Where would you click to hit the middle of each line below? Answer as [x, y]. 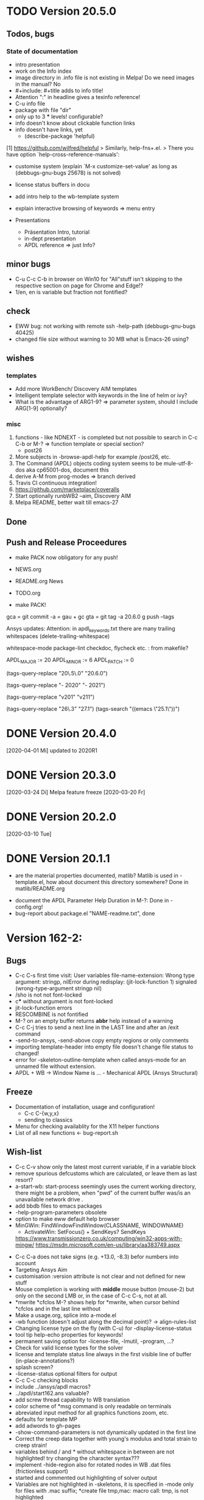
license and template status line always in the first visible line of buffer [103, 1354]
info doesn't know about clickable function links [75, 123]
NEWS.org [28, 569]
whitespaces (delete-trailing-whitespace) [58, 636]
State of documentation [42, 51]
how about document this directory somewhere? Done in [117, 882]
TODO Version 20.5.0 [62, 11]
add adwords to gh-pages [48, 1425]
